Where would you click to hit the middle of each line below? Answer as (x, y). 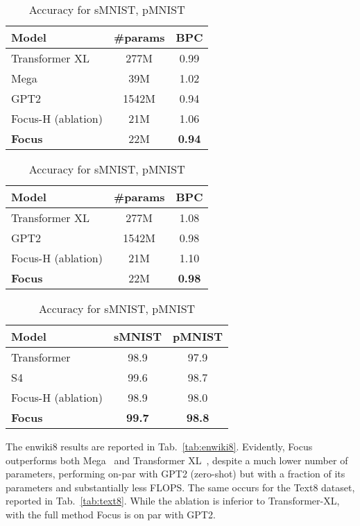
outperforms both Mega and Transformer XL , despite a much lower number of (177, 460)
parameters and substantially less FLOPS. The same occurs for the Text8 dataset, (180, 487)
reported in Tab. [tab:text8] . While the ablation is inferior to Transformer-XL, (173, 501)
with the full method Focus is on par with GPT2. (111, 514)
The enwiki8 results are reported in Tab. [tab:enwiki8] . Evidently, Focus (159, 446)
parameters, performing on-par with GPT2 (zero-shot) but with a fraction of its (175, 474)
